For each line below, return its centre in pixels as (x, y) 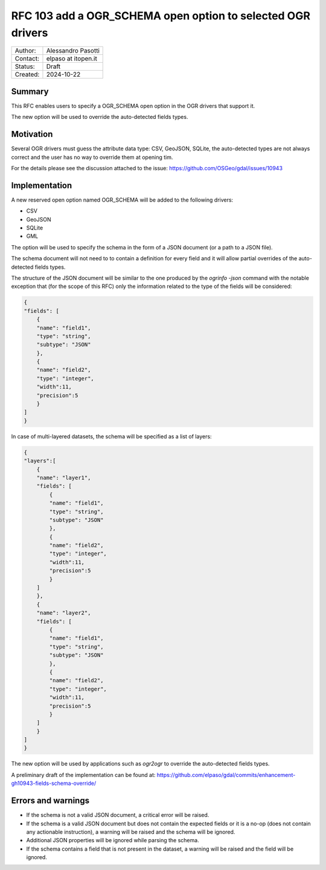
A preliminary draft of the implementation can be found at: (83, 775)
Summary (30, 91)
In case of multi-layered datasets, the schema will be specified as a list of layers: (111, 436)
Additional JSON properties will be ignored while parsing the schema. (113, 840)
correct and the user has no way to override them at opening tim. (92, 157)
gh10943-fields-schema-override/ (54, 783)
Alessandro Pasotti (73, 51)
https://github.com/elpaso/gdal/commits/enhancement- (226, 775)
